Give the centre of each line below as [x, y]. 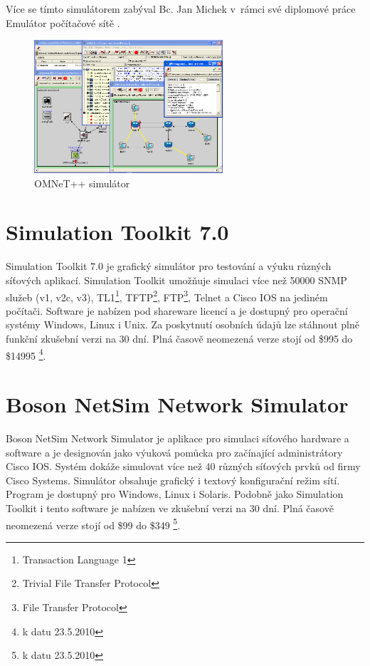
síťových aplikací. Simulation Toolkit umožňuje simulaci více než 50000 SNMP [176, 280]
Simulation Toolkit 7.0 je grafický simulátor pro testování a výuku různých [169, 266]
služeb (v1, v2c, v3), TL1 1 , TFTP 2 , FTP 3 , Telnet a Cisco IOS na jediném [167, 296]
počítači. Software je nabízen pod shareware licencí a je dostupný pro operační [177, 310]
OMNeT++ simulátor [82, 183]
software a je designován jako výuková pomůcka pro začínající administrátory [174, 452]
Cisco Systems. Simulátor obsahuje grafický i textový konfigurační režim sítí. [173, 480]
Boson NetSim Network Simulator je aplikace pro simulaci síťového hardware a [178, 438]
